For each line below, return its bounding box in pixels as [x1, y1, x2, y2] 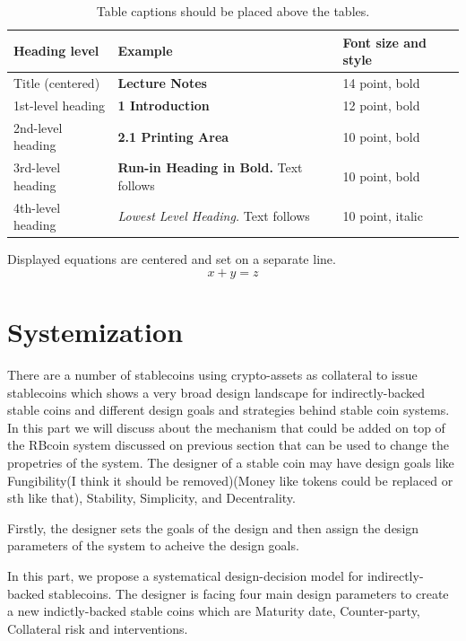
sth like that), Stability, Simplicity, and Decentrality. [7, 488, 296, 507]
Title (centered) [13, 74, 100, 92]
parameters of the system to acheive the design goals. [7, 536, 299, 555]
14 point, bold [342, 74, 420, 92]
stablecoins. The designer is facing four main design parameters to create [48, 584, 449, 602]
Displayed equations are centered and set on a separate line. [7, 250, 336, 268]
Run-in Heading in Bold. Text [117, 158, 303, 177]
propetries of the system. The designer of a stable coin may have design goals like [7, 452, 454, 471]
